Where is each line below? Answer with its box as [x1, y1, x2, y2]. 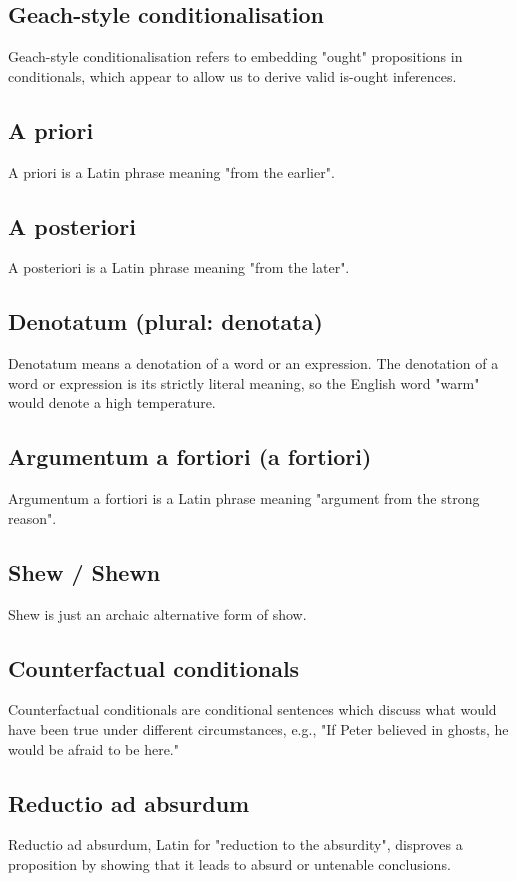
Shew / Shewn [8, 556, 161, 587]
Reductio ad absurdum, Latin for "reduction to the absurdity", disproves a [8, 834, 463, 855]
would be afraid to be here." [8, 738, 179, 759]
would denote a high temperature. [8, 392, 216, 413]
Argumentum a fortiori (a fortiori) [8, 441, 372, 472]
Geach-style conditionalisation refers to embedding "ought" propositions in [8, 46, 463, 67]
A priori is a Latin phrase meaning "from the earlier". [8, 161, 335, 182]
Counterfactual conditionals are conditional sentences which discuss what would [8, 699, 497, 720]
